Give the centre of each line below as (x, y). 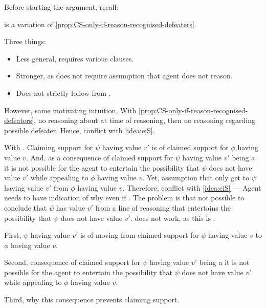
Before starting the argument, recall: (61, 7)
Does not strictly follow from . (63, 93)
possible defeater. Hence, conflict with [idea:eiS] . (80, 130)
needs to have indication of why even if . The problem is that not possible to (124, 198)
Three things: (25, 41)
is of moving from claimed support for (140, 235)
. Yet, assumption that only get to (196, 178)
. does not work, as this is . (173, 218)
